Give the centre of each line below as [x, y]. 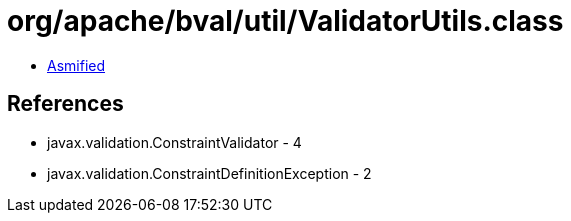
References [65, 104]
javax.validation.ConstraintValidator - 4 [174, 142]
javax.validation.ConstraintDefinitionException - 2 [209, 173]
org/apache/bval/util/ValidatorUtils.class [285, 21]
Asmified [76, 65]
